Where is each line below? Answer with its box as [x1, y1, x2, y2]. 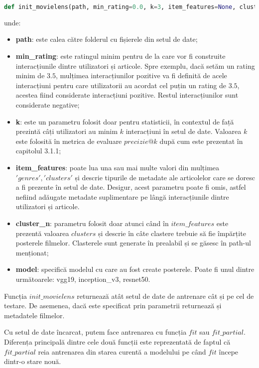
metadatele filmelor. [4, 310, 65, 320]
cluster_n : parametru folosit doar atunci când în [15, 218, 169, 228]
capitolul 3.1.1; [15, 145, 61, 156]
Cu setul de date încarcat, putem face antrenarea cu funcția [4, 327, 187, 337]
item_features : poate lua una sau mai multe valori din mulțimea [15, 162, 220, 172]
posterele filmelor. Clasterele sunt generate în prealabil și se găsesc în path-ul [15, 238, 251, 248]
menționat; [15, 247, 49, 257]
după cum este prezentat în [159, 135, 243, 146]
